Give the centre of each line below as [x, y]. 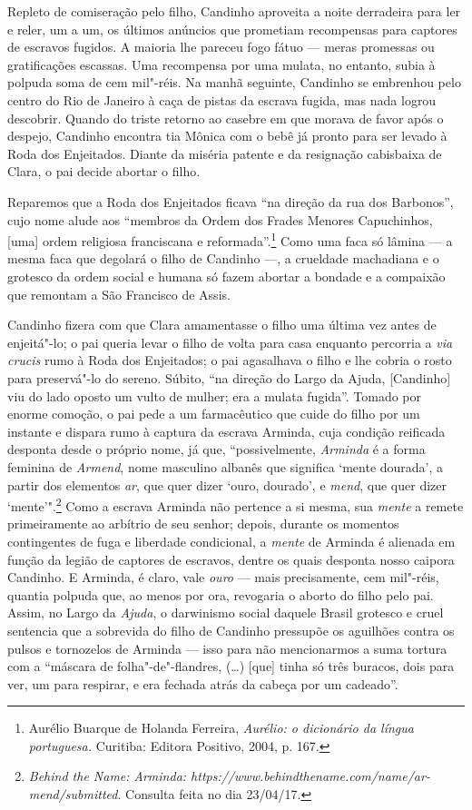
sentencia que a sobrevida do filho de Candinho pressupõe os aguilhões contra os [231, 630]
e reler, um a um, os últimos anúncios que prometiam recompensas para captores [232, 29]
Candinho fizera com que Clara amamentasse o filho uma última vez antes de [222, 325]
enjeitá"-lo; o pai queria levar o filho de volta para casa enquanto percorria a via [230, 342]
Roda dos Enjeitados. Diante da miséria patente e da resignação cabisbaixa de [225, 153]
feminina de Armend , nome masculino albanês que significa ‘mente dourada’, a [226, 466]
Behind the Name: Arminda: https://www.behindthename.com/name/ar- [229, 776]
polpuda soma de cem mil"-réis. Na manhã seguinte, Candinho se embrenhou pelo [234, 82]
